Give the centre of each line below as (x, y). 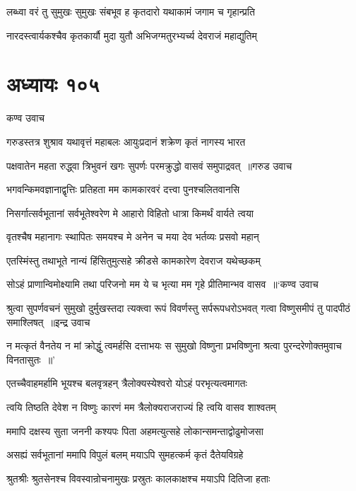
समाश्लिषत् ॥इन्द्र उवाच (48, 322)
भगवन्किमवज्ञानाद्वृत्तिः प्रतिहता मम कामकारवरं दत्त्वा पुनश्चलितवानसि (123, 189)
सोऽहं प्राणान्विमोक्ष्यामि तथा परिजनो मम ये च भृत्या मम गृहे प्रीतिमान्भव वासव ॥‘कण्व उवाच (162, 284)
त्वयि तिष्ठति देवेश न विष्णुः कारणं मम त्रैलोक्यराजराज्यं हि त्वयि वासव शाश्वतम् (141, 407)
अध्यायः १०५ (53, 84)
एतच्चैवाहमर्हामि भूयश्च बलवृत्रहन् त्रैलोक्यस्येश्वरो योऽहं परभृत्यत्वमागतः (127, 383)
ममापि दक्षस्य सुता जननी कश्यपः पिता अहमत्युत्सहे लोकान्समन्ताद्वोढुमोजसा (135, 431)
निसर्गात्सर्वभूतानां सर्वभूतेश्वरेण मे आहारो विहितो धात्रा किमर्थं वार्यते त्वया (130, 213)
